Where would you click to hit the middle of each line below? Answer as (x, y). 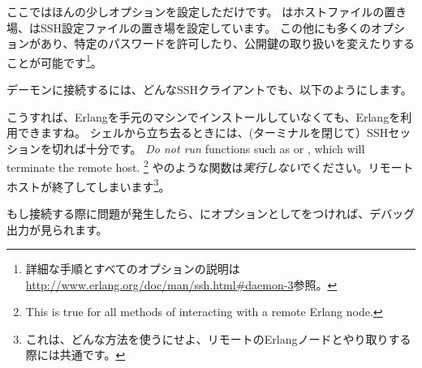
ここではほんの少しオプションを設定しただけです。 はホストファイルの (196, 11)
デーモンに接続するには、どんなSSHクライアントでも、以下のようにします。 (209, 90)
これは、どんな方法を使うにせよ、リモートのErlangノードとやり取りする (218, 338)
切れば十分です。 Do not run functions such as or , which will (208, 148)
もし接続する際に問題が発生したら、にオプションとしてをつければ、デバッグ (211, 213)
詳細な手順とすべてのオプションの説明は (133, 269)
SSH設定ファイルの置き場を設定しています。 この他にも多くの (205, 27)
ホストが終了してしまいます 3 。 (88, 185)
